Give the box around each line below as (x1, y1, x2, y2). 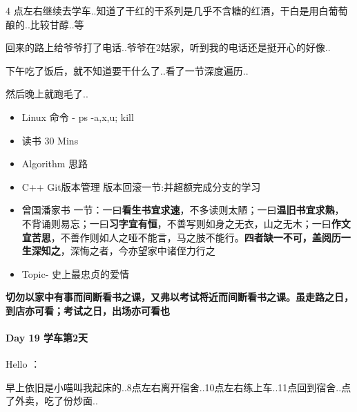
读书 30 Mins (21, 133, 79, 147)
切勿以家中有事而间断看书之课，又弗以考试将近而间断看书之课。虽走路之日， (6, 290, 354, 304)
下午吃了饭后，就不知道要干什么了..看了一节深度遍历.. (6, 63, 249, 77)
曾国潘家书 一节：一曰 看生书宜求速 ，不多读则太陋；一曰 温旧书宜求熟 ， (21, 203, 345, 217)
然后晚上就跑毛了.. (6, 86, 88, 101)
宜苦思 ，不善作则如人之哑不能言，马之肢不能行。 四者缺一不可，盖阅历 (21, 230, 341, 244)
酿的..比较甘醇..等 (6, 17, 84, 31)
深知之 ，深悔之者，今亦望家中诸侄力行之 (31, 243, 215, 258)
